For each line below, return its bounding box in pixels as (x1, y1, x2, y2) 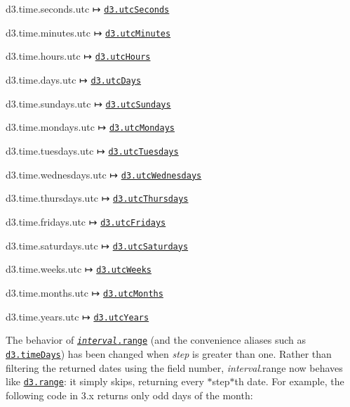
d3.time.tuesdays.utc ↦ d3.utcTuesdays (6, 143, 179, 157)
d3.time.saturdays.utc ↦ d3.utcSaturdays (6, 238, 189, 252)
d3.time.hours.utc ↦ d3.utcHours (6, 49, 151, 63)
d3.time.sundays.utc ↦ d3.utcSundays (6, 96, 171, 110)
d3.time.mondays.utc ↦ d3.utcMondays (6, 119, 175, 134)
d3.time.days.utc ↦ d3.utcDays (6, 72, 142, 86)
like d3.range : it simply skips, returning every (6, 374, 204, 389)
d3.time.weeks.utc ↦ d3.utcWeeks (6, 261, 152, 276)
